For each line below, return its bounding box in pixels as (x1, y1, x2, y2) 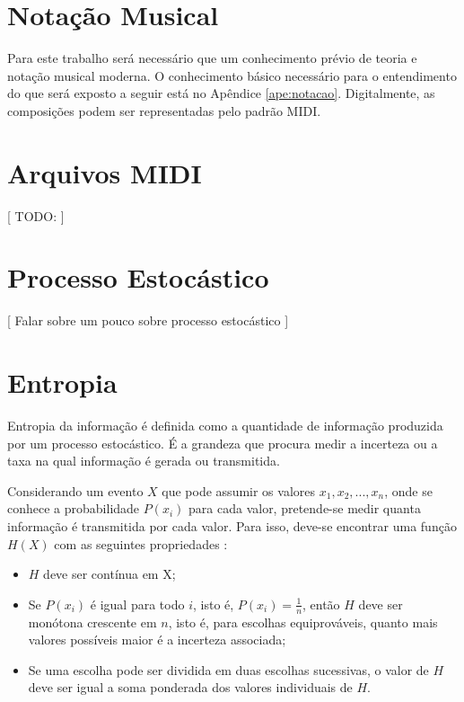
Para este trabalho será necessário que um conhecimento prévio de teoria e (7, 49, 417, 67)
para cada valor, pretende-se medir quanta (188, 499, 421, 518)
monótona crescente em (28, 612, 157, 631)
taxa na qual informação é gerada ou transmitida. (7, 451, 280, 470)
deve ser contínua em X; (43, 564, 176, 583)
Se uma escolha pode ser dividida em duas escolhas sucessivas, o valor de (28, 660, 429, 679)
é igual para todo (90, 594, 185, 613)
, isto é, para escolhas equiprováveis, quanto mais (168, 612, 438, 631)
